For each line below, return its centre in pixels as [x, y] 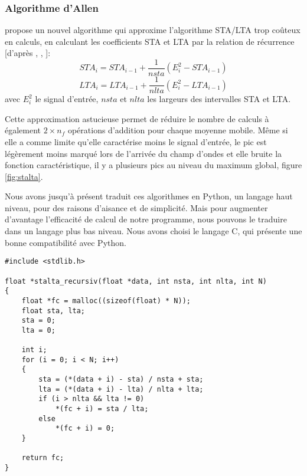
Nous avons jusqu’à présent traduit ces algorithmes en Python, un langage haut [149, 196]
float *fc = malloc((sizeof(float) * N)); [106, 301]
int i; [34, 350]
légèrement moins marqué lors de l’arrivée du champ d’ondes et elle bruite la [143, 153]
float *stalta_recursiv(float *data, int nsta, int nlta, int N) [136, 281]
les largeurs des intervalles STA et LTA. [219, 99]
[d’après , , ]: [28, 53]
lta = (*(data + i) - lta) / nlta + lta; [121, 389]
